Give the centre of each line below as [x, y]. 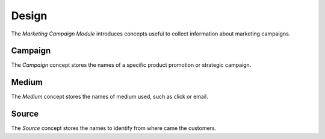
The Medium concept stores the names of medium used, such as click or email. [110, 97]
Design [29, 16]
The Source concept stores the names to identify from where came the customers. [114, 128]
